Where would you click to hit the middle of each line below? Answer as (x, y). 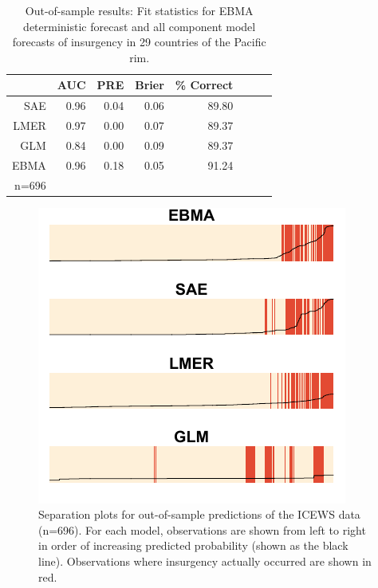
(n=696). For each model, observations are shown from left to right (202, 529)
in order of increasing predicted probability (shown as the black (193, 545)
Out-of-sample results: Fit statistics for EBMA (139, 10)
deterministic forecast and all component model (140, 26)
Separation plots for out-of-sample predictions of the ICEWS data (199, 514)
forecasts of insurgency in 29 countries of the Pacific (139, 42)
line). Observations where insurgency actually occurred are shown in (205, 561)
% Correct (204, 85)
